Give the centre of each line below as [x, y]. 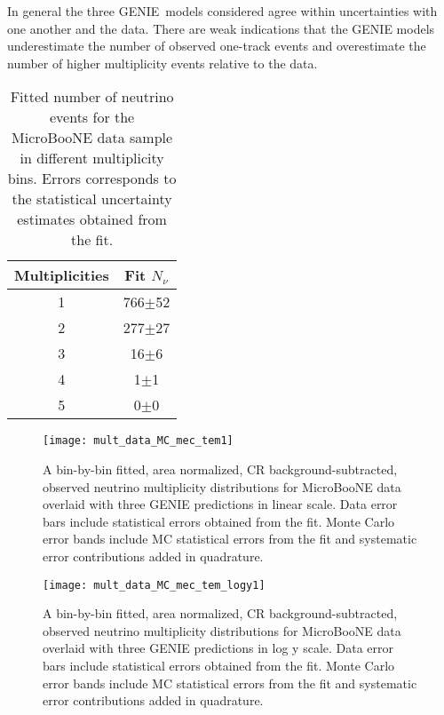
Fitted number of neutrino [92, 97]
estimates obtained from [92, 219]
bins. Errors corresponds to [92, 179]
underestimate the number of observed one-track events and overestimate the [217, 46]
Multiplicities [62, 275]
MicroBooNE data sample [92, 138]
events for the [92, 117]
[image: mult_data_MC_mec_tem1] [138, 441]
